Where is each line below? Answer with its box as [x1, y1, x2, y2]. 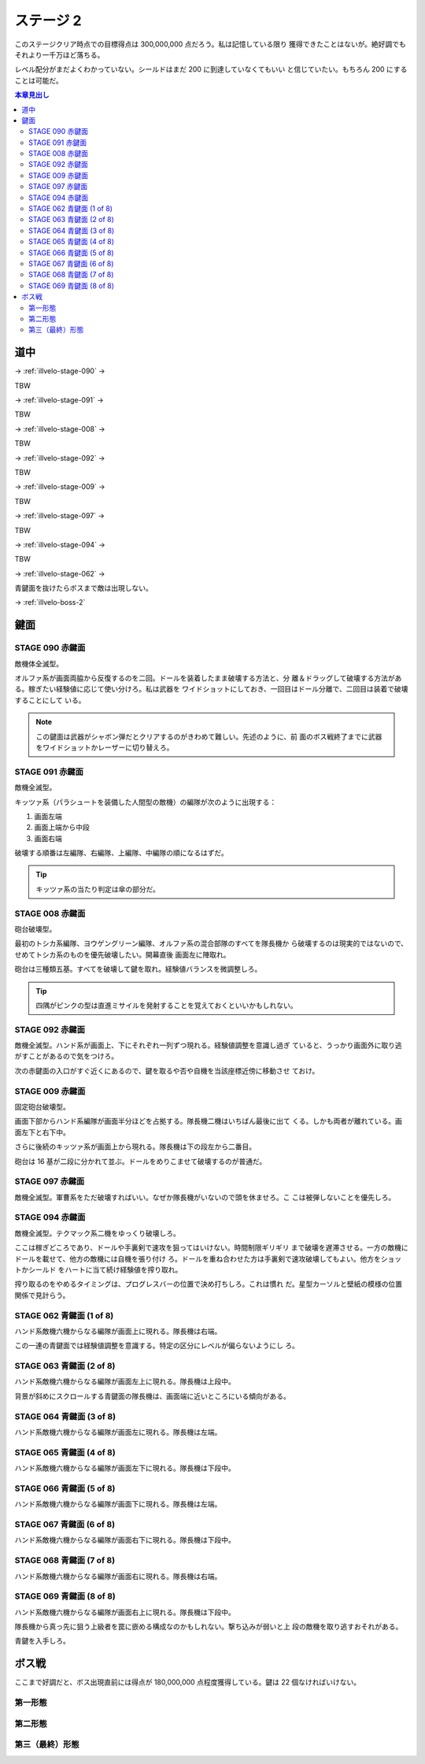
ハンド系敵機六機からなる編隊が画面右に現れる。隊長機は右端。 [14, 1571, 222, 1581]
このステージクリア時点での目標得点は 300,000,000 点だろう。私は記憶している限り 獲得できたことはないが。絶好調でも [14, 39, 407, 49]
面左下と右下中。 [14, 1127, 70, 1137]
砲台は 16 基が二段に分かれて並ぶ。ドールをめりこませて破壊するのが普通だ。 [14, 1156, 267, 1165]
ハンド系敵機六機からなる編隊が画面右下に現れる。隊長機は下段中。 [14, 1536, 235, 1545]
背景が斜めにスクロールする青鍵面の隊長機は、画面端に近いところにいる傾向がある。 [14, 1391, 290, 1401]
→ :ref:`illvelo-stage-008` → [14, 424, 105, 433]
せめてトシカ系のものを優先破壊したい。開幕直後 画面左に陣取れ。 [14, 950, 231, 959]
